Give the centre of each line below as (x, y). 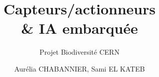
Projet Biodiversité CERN (79, 52)
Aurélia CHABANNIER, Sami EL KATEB (79, 68)
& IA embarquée (79, 28)
